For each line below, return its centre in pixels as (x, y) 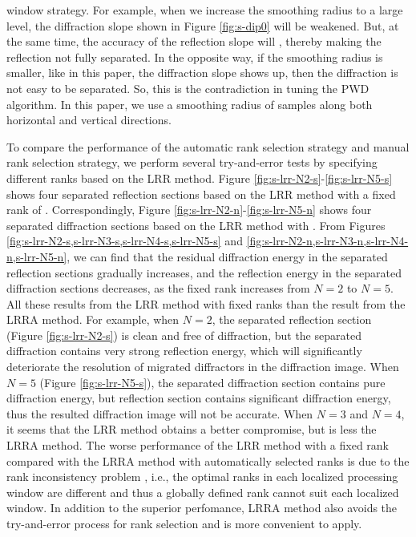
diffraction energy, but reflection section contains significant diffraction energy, (199, 398)
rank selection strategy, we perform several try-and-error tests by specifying (192, 162)
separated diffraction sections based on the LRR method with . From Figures (196, 225)
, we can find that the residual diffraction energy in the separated (227, 256)
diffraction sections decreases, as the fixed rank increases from (158, 288)
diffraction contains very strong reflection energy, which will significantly (184, 351)
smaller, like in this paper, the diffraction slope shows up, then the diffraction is (202, 73)
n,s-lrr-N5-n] (37, 256)
